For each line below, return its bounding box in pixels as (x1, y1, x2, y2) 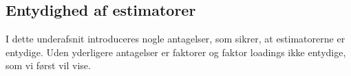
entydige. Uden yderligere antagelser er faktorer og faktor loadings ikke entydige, (6, 45, 346, 59)
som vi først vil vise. (6, 58, 91, 73)
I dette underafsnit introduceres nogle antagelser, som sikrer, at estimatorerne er (6, 31, 345, 46)
